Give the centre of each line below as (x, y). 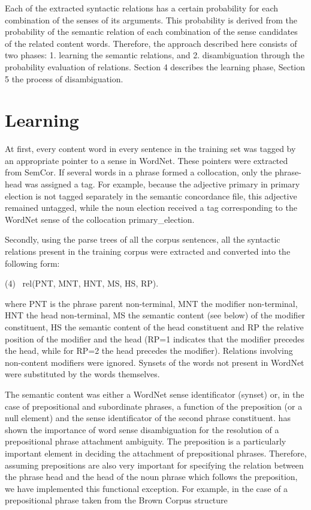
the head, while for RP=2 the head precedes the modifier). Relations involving (149, 351)
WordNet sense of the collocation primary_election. (100, 219)
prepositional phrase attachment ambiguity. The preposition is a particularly (146, 441)
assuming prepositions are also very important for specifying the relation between (154, 465)
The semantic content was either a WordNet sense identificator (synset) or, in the (155, 394)
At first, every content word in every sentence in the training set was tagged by (150, 149)
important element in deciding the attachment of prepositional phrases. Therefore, (156, 453)
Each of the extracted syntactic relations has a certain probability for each (142, 8)
